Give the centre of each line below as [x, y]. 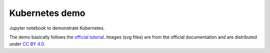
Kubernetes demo [47, 13]
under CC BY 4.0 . [27, 44]
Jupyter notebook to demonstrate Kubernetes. [57, 28]
